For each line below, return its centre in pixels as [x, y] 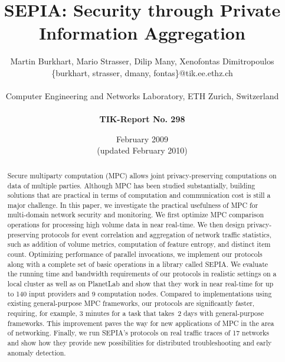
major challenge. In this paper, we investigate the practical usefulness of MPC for [133, 205]
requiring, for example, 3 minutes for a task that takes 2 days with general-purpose [136, 313]
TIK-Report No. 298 [142, 119]
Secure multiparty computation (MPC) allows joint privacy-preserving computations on [142, 175]
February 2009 [142, 138]
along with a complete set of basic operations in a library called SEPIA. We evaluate [138, 264]
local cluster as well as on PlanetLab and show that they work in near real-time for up [140, 284]
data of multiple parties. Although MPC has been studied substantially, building [131, 185]
